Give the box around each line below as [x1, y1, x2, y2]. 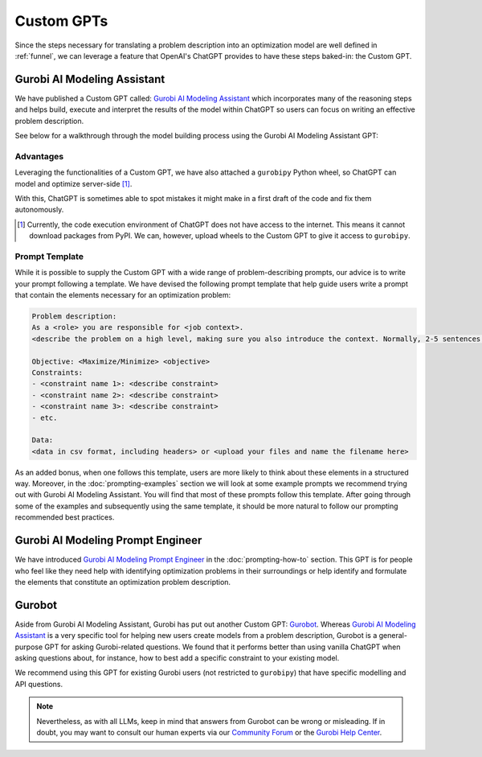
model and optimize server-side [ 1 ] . [14, 179, 133, 188]
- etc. [31, 413, 58, 422]
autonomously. [14, 205, 64, 215]
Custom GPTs [14, 12, 108, 30]
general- [378, 631, 407, 640]
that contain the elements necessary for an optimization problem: [14, 290, 231, 300]
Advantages [14, 150, 64, 162]
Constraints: [31, 368, 84, 377]
